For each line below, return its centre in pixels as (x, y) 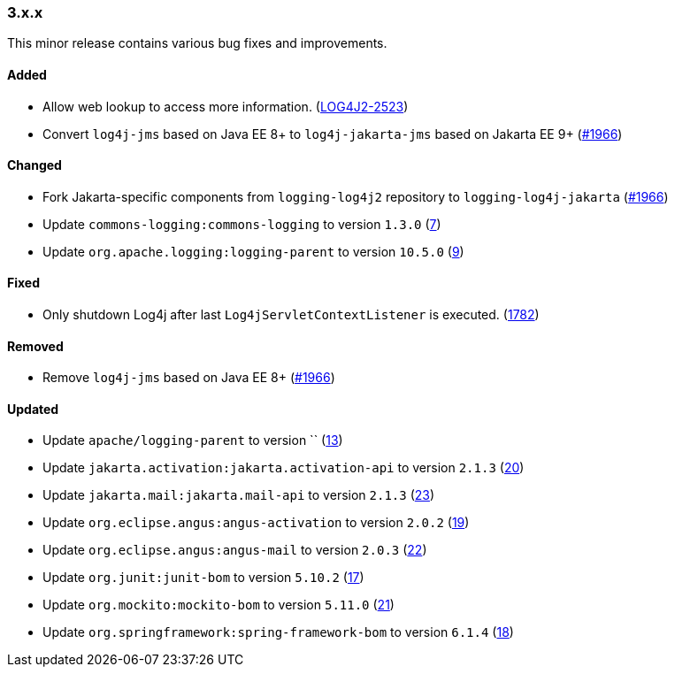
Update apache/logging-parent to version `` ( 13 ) (193, 440)
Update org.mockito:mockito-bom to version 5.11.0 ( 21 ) (219, 605)
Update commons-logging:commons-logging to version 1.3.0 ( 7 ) (242, 224)
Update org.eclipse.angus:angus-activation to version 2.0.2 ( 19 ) (256, 523)
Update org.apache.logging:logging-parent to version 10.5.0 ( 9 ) (253, 251)
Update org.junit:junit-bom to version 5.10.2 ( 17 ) (203, 578)
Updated (33, 409)
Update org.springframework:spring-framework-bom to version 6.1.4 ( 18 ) (278, 632)
